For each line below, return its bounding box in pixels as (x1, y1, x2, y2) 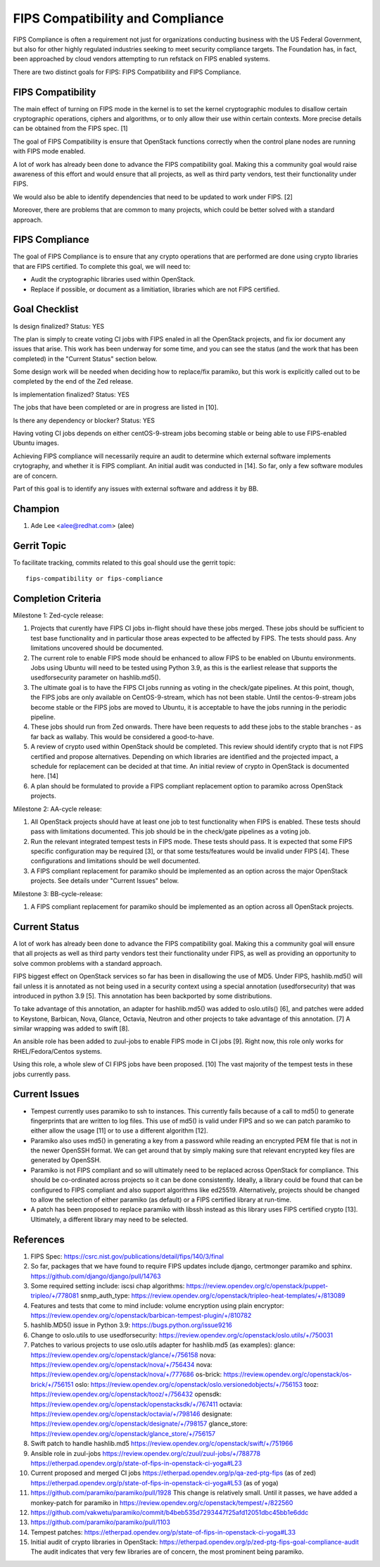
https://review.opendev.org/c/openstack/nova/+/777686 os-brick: (30, 1370, 222, 1379)
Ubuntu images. (13, 439, 60, 447)
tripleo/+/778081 (30, 1292, 80, 1300)
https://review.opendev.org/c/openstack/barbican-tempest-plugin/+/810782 (30, 1311, 252, 1320)
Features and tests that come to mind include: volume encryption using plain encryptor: (30, 1301, 284, 1309)
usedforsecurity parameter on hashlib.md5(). (30, 673, 161, 682)
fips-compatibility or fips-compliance (25, 574, 163, 583)
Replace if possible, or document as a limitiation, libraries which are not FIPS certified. (30, 285, 280, 294)
